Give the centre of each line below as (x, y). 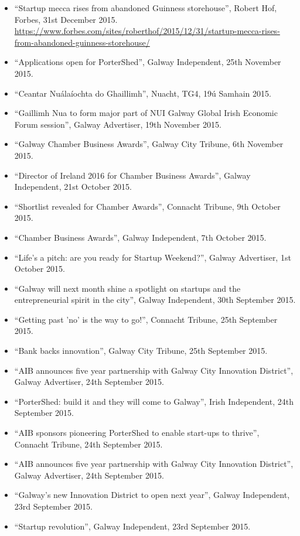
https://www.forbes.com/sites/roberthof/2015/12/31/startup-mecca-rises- (147, 31)
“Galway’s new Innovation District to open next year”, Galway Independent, (152, 495)
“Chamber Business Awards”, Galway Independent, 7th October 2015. (140, 237)
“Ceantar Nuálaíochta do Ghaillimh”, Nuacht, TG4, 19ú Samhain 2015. (143, 93)
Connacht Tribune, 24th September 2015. (88, 444)
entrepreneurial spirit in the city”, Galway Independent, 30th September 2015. (155, 300)
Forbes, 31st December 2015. (66, 19)
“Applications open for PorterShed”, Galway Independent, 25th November (148, 62)
